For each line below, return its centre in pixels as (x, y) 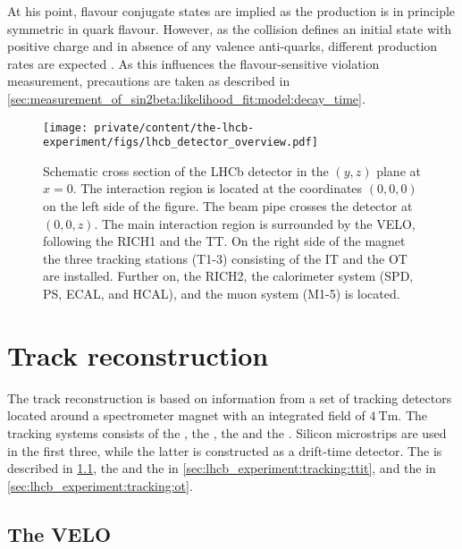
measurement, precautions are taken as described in (149, 81)
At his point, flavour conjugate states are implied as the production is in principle (231, 11)
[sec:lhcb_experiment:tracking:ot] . (100, 485)
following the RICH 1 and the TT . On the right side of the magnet (224, 241)
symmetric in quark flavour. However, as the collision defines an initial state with (230, 28)
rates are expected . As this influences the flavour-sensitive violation (193, 63)
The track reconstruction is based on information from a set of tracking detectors (230, 397)
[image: (66, 127)
